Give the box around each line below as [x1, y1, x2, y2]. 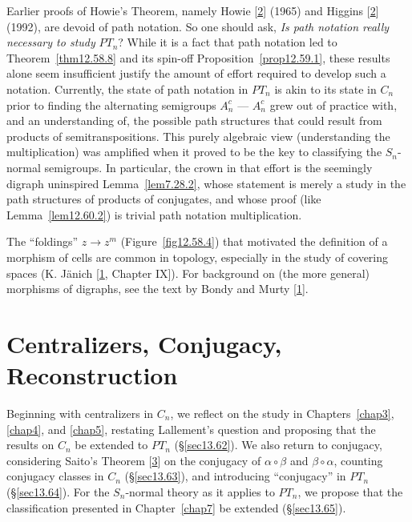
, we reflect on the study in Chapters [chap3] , [170, 405, 394, 421]
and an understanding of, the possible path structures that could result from [6, 112, 382, 129]
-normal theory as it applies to [125, 483, 275, 500]
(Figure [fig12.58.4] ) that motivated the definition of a [120, 233, 388, 250]
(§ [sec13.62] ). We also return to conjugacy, [174, 436, 382, 453]
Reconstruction [6, 359, 178, 391]
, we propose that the [297, 483, 403, 500]
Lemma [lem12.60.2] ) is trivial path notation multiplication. [6, 206, 302, 223]
